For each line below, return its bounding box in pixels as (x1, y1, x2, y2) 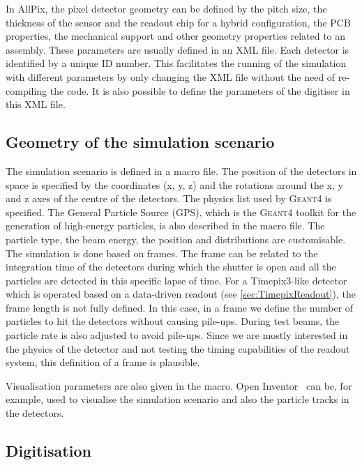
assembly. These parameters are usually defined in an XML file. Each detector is (6, 42, 349, 56)
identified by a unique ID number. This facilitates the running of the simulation (6, 56, 347, 70)
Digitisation (6, 440, 91, 462)
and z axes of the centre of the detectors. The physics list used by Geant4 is (6, 191, 332, 206)
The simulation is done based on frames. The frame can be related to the (6, 245, 318, 260)
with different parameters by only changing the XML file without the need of (6, 69, 335, 84)
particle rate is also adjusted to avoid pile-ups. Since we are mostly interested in (6, 328, 348, 342)
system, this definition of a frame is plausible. (6, 355, 200, 369)
